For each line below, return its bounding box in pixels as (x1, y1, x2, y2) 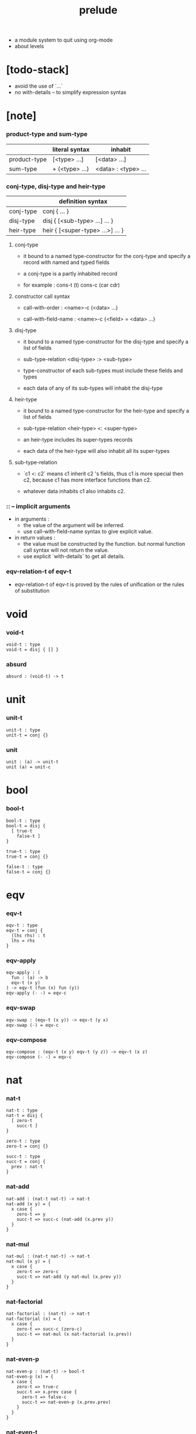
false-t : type (6, 864, 43, 869)
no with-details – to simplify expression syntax (14, 89, 127, 96)
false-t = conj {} (6, 869, 51, 875)
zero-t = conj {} (6, 1143, 49, 1150)
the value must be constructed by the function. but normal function (23, 541, 185, 548)
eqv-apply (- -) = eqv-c (6, 990, 67, 996)
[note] (6, 109, 37, 123)
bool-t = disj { (6, 823, 46, 828)
